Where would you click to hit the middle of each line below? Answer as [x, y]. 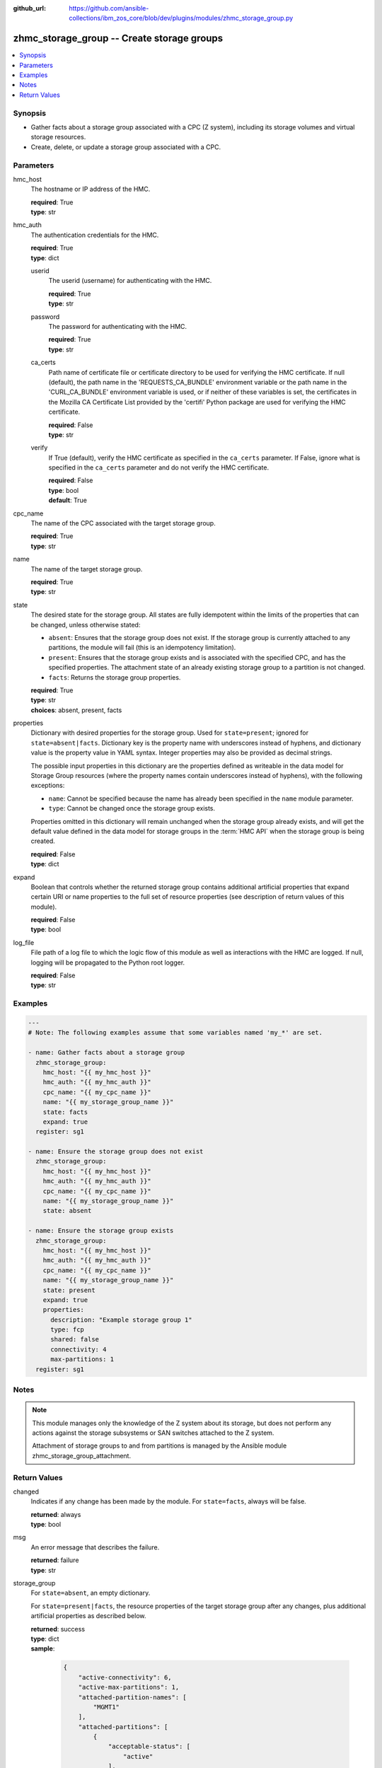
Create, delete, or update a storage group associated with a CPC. [126, 147]
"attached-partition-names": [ [132, 1697]
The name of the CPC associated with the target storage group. [123, 523]
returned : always [56, 1514]
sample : [43, 1648]
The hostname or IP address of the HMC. [91, 189]
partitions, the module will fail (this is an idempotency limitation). [142, 648]
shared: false [75, 1339]
